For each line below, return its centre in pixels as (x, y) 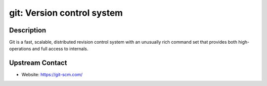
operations (20, 49)
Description (28, 30)
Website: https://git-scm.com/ (52, 75)
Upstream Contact (38, 63)
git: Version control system (66, 13)
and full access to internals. (60, 49)
